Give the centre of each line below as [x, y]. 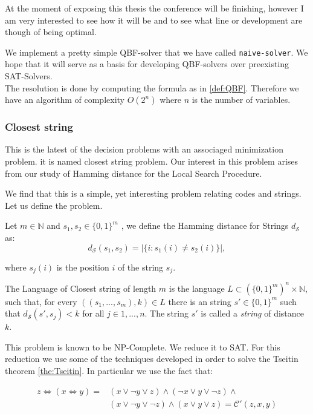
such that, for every [41, 301]
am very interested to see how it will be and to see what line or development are [154, 20]
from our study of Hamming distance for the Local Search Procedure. [134, 173]
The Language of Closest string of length [81, 288]
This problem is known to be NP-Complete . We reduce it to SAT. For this [143, 347]
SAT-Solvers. [29, 76]
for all [93, 313]
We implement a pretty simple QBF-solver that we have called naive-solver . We [156, 52]
